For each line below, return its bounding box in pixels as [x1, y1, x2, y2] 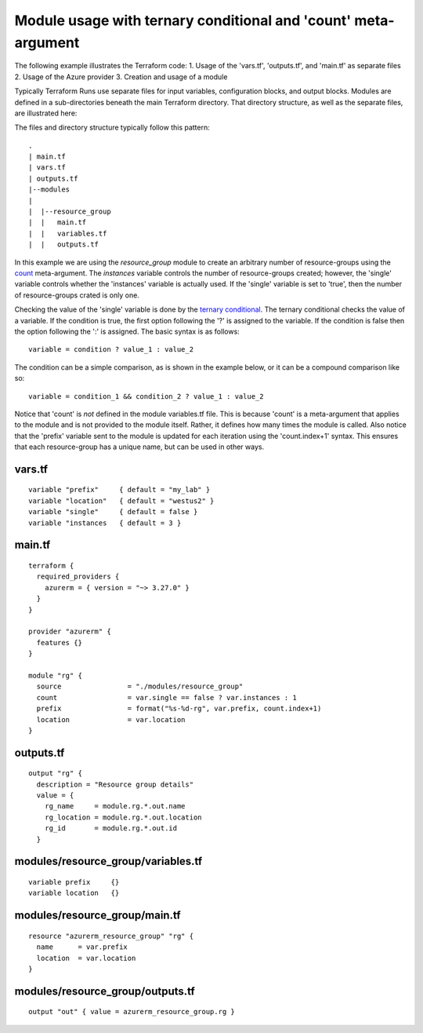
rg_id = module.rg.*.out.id [44, 824, 178, 833]
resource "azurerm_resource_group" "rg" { [28, 931, 194, 940]
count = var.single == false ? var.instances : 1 [36, 693, 297, 702]
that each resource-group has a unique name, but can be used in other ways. [14, 442, 265, 451]
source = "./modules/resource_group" [36, 682, 244, 691]
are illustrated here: [14, 108, 78, 118]
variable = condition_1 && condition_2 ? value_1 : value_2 [28, 392, 264, 400]
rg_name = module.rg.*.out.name [44, 801, 186, 811]
